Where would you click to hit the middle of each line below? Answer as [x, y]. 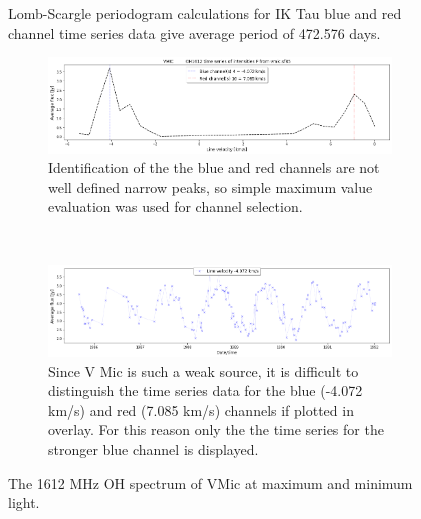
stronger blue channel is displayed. [153, 449]
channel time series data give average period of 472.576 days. [194, 32]
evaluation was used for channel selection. [175, 206]
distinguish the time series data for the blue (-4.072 [205, 390]
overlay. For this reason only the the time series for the [216, 429]
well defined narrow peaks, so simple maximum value [210, 186]
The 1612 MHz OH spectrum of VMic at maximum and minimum [210, 482]
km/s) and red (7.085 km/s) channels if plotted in [201, 409]
